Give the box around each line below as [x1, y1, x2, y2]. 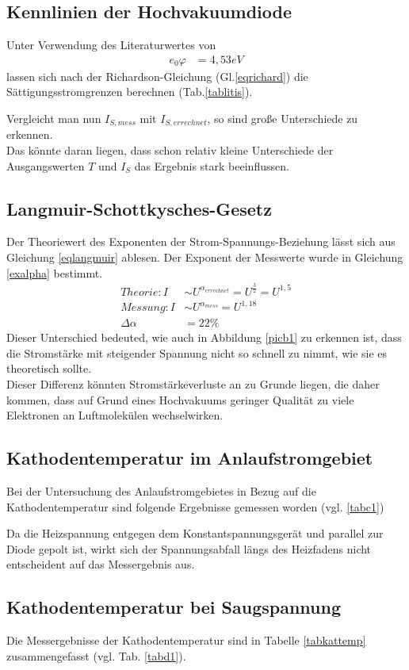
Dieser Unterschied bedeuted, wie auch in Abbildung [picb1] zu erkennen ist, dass [6, 329, 402, 346]
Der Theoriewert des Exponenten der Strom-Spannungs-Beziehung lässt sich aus [6, 233, 396, 250]
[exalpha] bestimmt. [6, 264, 103, 281]
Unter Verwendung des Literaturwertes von [6, 36, 216, 53]
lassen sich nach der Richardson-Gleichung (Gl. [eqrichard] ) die [6, 67, 308, 84]
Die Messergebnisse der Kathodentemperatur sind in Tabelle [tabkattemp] [6, 632, 366, 649]
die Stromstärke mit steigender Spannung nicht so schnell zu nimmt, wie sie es [6, 344, 388, 361]
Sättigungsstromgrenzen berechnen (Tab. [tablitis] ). [6, 83, 253, 100]
